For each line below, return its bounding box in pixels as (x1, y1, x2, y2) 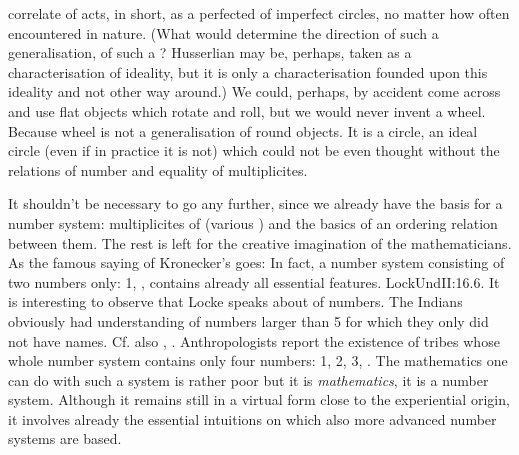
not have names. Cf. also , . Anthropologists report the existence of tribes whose (8, 330, 500, 351)
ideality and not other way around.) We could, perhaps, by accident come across (8, 81, 501, 102)
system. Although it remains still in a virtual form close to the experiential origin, (8, 389, 510, 410)
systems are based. (8, 428, 122, 449)
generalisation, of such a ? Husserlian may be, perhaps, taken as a (8, 42, 412, 63)
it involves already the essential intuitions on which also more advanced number (8, 408, 497, 429)
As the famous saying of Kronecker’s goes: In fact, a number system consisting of (8, 252, 505, 273)
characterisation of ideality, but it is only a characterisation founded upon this (8, 61, 488, 82)
